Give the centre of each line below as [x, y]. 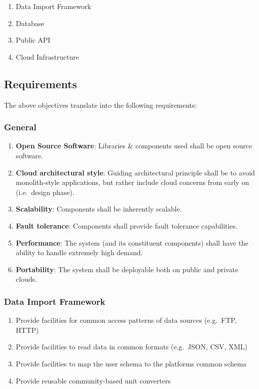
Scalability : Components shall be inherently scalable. [99, 209]
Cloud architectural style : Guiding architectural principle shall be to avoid [135, 172]
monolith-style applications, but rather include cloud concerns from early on [132, 182]
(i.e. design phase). [45, 192]
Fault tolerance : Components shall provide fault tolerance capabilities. [127, 225]
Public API [33, 40]
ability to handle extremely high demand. [79, 252]
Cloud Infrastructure [47, 56]
